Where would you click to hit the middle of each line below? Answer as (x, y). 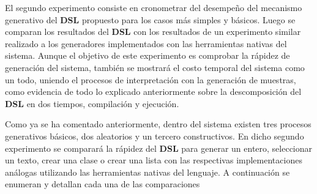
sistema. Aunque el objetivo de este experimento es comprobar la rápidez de (147, 55)
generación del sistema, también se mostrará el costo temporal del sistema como (155, 67)
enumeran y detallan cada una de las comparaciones (103, 184)
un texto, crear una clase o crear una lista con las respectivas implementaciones (154, 160)
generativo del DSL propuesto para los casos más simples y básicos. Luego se (150, 19)
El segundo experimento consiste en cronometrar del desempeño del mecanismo (154, 7)
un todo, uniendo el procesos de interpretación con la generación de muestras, (151, 79)
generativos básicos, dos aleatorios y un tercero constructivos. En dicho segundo (155, 136)
